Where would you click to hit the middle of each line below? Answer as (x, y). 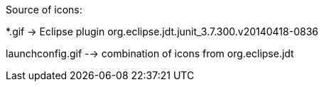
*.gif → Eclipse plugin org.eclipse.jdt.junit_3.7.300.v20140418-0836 (162, 31)
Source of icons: (44, 10)
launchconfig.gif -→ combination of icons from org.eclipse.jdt (150, 53)
